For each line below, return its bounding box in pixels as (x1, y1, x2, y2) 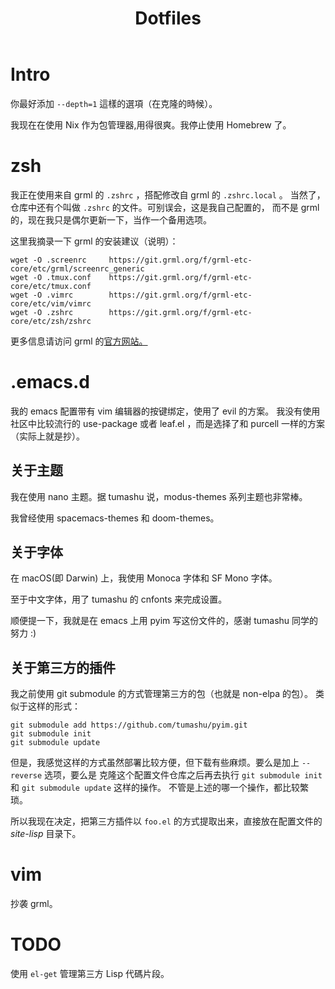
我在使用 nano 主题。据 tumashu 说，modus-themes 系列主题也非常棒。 (10, 490, 308, 502)
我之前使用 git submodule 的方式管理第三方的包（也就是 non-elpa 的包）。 (10, 688, 314, 700)
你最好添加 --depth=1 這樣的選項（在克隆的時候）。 (10, 97, 218, 109)
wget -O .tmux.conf (10, 272, 92, 282)
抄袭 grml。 (10, 898, 58, 910)
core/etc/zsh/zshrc (10, 316, 92, 326)
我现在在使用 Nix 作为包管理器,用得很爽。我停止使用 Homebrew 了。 (10, 118, 292, 131)
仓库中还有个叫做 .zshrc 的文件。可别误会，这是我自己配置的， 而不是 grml (10, 201, 320, 213)
